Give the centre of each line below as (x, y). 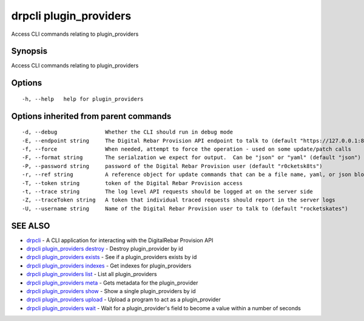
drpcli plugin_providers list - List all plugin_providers (92, 274)
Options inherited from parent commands (91, 116)
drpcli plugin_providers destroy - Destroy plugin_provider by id (105, 249)
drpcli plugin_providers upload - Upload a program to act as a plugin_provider (124, 300)
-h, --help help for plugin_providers (83, 99)
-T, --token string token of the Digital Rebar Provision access (132, 183)
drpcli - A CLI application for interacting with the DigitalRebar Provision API (120, 240)
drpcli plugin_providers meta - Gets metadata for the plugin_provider (112, 283)
